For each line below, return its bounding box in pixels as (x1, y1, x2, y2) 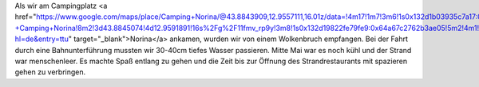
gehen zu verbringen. (14, 67, 86, 77)
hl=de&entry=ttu (14, 34, 69, 43)
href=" (14, 12, 37, 21)
